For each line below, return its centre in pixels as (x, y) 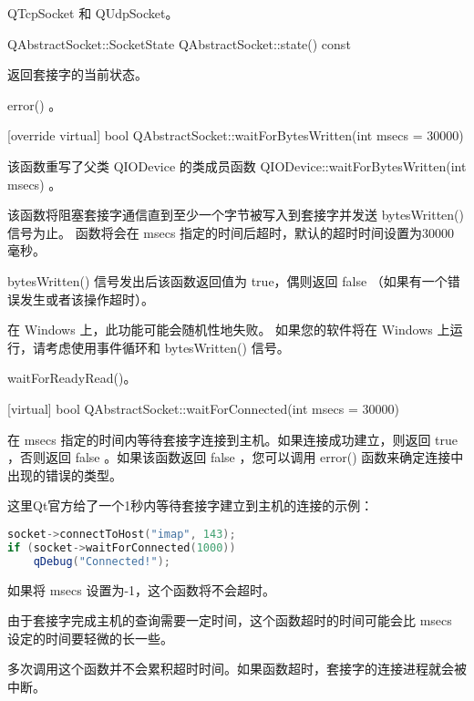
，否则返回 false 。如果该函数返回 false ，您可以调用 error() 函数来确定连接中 (236, 457)
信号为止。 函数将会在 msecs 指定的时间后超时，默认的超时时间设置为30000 (231, 232)
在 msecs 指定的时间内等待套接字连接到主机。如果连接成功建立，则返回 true (233, 439)
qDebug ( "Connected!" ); (102, 561)
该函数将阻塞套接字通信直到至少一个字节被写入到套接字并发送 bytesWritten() (236, 215)
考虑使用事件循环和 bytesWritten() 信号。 (167, 347)
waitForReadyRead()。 (72, 378)
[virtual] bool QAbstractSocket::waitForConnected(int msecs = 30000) (203, 408)
